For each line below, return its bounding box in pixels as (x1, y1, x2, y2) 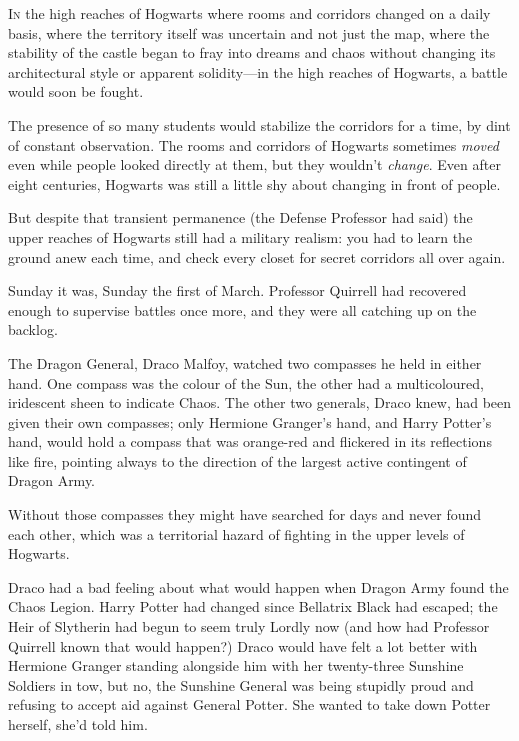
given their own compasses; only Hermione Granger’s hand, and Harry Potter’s (8, 411, 492, 432)
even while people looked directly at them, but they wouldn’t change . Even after (8, 154, 501, 175)
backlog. (8, 319, 58, 340)
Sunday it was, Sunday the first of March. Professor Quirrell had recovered (8, 280, 467, 301)
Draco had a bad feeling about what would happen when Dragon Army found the (8, 576, 509, 597)
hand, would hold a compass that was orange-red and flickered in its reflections (8, 431, 492, 452)
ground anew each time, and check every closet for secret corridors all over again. (8, 246, 506, 267)
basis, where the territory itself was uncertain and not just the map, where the (8, 22, 490, 43)
